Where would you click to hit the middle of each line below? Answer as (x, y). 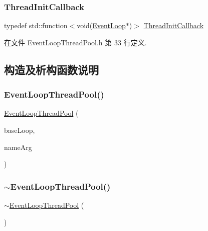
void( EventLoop (101, 25)
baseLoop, (20, 130)
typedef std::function (36, 25)
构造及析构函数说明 (51, 69)
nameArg (18, 147)
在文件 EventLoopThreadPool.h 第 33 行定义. (75, 42)
